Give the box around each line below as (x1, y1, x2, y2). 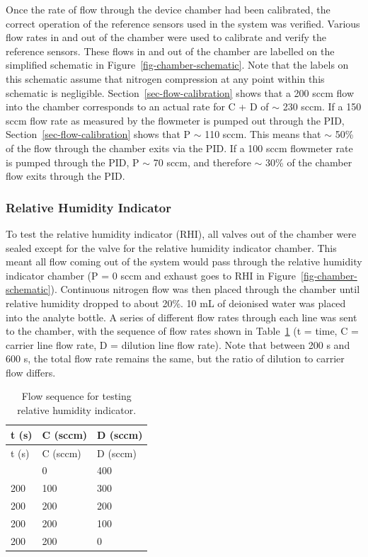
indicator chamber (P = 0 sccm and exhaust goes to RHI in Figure (6, 268, 297, 282)
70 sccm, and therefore (153, 154, 251, 169)
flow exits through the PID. (6, 168, 125, 183)
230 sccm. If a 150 (282, 99, 362, 114)
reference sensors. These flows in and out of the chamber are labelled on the (6, 43, 335, 58)
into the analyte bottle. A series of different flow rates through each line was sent (6, 309, 357, 324)
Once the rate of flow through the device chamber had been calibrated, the (6, 2, 330, 16)
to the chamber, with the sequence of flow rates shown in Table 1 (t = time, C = (6, 323, 359, 338)
